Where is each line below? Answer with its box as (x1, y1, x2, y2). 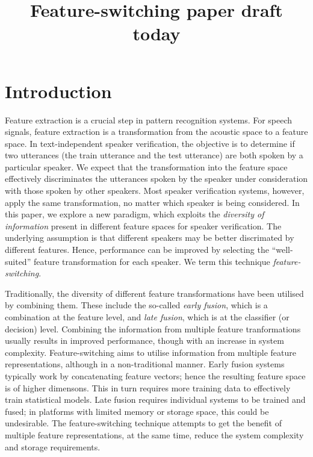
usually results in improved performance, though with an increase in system (5, 334, 284, 347)
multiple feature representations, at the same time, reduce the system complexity (5, 428, 304, 441)
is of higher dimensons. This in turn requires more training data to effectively (5, 381, 291, 394)
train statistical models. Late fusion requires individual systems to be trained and (5, 393, 306, 406)
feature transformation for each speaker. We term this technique (33, 255, 270, 267)
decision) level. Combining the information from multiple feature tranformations (5, 322, 301, 335)
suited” (5, 255, 31, 267)
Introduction (5, 78, 112, 103)
